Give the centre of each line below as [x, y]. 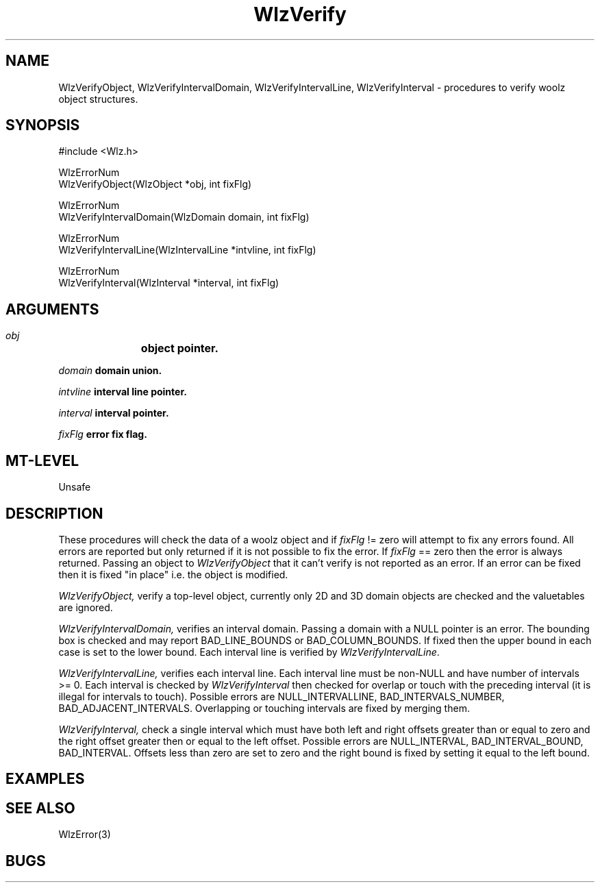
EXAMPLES [45, 779]
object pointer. [179, 348]
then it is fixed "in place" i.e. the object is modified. [173, 574]
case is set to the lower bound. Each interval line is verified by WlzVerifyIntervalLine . [249, 652]
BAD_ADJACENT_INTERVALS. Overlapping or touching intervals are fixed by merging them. [264, 708]
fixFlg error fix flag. [103, 434]
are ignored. [86, 607]
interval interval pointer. [114, 413]
